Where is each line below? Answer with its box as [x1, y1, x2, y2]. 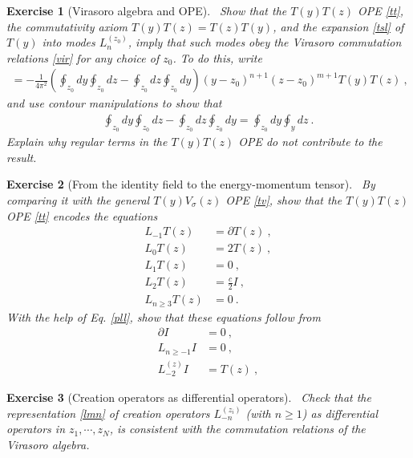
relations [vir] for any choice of [6, 49, 160, 66]
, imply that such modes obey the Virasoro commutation [128, 34, 402, 51]
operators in [6, 420, 65, 437]
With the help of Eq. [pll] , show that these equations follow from [6, 308, 321, 325]
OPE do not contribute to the [238, 133, 383, 150]
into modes [42, 34, 95, 51]
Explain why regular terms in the [6, 133, 168, 150]
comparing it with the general [6, 192, 150, 209]
